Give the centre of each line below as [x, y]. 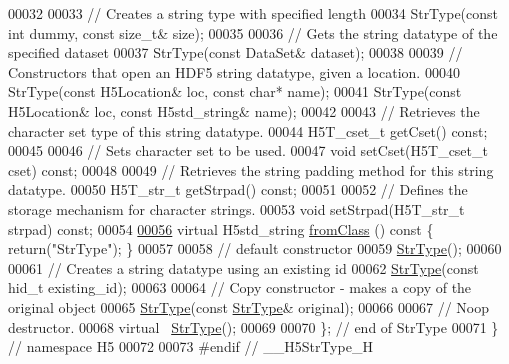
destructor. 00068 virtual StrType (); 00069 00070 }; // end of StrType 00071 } [253, 326]
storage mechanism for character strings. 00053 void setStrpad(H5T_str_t [236, 208]
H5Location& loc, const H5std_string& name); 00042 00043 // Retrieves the [244, 110]
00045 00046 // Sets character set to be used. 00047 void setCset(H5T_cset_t [248, 150]
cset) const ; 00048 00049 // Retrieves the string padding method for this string [251, 169]
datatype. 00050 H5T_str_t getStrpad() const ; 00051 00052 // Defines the [238, 189]
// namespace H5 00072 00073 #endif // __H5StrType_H [190, 346]
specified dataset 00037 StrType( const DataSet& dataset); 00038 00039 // [235, 52]
